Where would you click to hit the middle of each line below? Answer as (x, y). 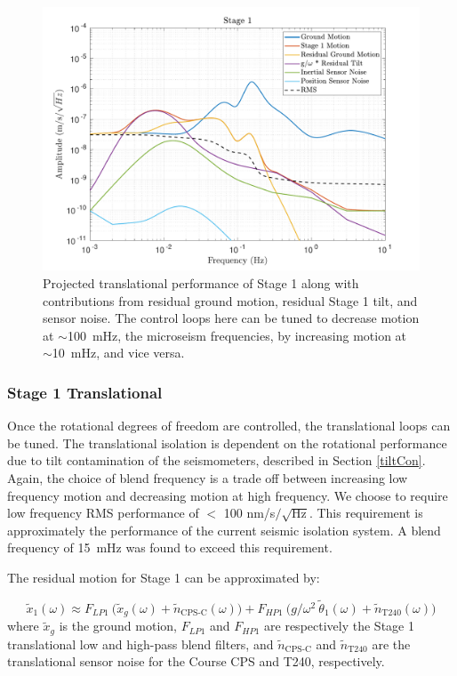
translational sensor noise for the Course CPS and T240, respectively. (196, 661)
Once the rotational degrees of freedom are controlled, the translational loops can (229, 426)
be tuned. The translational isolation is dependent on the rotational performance (227, 443)
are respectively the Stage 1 (339, 626)
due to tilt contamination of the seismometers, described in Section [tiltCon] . (216, 460)
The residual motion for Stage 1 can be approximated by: (164, 577)
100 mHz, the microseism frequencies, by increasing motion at (237, 335)
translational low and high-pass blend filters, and (140, 644)
